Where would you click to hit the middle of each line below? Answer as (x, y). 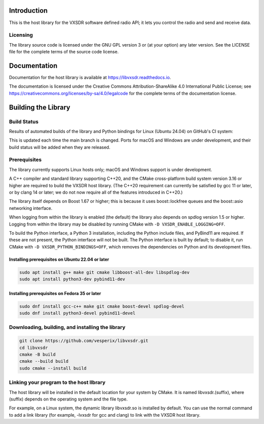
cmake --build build (44, 361)
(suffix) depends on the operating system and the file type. (68, 399)
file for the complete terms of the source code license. (64, 52)
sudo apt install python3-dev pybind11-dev (72, 279)
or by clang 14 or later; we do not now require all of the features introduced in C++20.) (96, 192)
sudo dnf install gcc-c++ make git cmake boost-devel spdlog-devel (102, 306)
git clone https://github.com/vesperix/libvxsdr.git (84, 341)
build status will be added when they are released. (60, 147)
